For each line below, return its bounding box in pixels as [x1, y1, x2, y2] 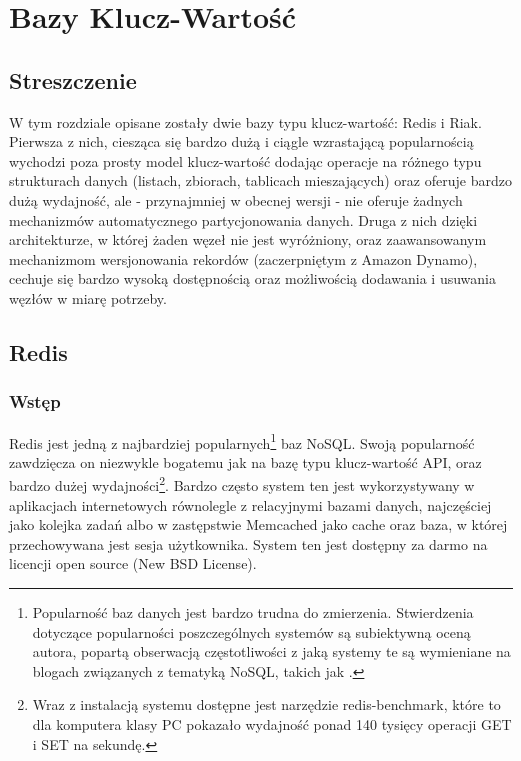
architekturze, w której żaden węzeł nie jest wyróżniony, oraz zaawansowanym [9, 229, 487, 250]
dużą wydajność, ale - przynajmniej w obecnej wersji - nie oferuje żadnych [9, 189, 463, 210]
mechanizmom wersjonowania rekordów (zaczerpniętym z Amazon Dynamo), [9, 248, 478, 269]
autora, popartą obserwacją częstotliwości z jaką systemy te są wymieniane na [32, 641, 511, 662]
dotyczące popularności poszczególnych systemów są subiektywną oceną [32, 621, 471, 642]
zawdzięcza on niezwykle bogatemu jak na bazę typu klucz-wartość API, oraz [9, 451, 482, 472]
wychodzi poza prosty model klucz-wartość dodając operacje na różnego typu [9, 150, 482, 171]
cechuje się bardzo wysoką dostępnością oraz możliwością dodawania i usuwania [9, 268, 496, 289]
